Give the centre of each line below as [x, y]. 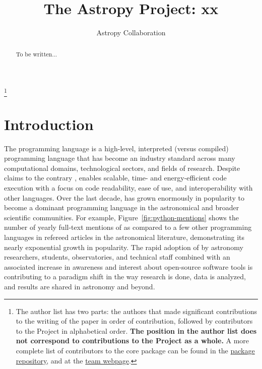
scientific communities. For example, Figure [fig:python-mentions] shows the [121, 217]
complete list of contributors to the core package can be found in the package [135, 350]
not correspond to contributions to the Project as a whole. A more [133, 341]
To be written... [37, 54]
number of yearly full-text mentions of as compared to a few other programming [128, 227]
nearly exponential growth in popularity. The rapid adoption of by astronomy [124, 247]
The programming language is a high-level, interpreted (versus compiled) [116, 148]
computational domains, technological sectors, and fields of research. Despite [122, 168]
